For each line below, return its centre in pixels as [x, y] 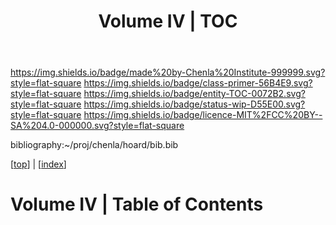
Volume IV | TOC [168, 21]
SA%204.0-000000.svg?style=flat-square [97, 126]
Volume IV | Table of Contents [137, 204]
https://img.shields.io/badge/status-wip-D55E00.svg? [194, 104]
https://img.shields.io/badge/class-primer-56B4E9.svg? [198, 83]
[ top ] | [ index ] [38, 164]
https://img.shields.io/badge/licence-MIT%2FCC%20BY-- [203, 115]
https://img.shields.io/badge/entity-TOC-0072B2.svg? [194, 94]
